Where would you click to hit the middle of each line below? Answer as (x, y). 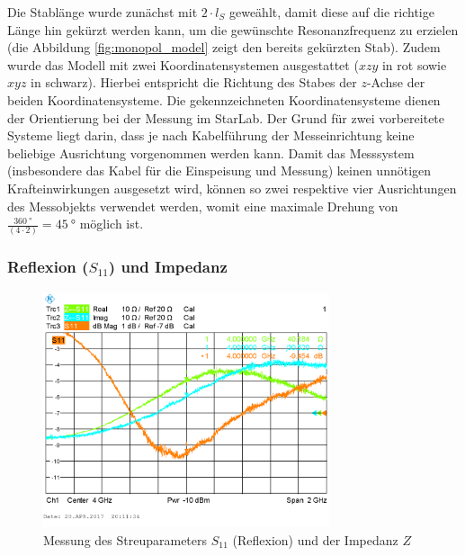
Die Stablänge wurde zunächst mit (103, 12)
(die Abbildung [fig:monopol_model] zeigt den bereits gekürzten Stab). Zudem (224, 47)
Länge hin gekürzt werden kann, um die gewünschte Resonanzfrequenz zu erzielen (233, 29)
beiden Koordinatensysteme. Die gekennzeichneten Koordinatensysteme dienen (224, 99)
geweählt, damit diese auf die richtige (331, 12)
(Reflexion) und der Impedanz (315, 539)
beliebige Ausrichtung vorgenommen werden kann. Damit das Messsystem (211, 152)
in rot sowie (414, 64)
